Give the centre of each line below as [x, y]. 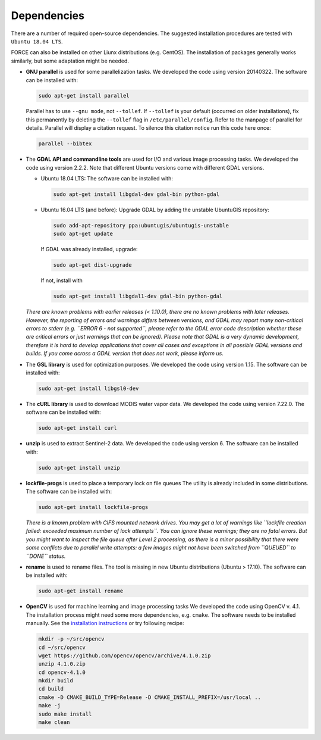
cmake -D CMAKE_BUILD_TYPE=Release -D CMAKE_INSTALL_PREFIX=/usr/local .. [150, 697]
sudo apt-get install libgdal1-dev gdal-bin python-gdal [138, 296]
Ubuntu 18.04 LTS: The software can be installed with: [107, 178]
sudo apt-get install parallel [84, 96]
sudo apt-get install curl [78, 428]
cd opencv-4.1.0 [62, 672]
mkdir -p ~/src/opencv [71, 639]
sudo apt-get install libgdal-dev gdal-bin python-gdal [136, 194]
